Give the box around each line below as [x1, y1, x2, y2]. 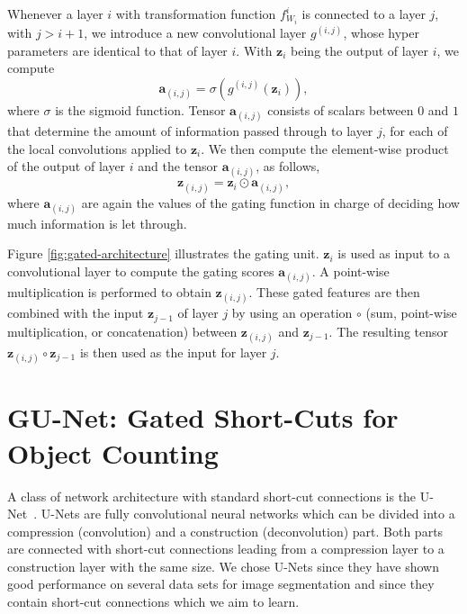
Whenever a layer [7, 5, 103, 23]
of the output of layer [7, 157, 126, 176]
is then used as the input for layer [79, 343, 267, 362]
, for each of [382, 122, 448, 140]
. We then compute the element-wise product [201, 139, 449, 158]
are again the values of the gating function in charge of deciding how [81, 193, 460, 212]
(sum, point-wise [365, 303, 457, 322]
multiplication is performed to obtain [7, 283, 211, 302]
